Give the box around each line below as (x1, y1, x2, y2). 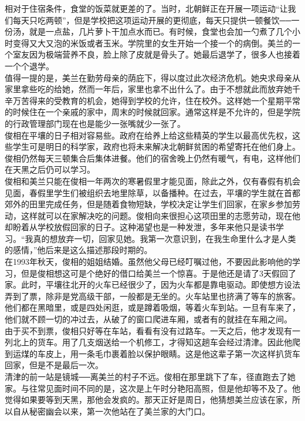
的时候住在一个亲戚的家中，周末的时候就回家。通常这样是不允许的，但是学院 (5, 106, 300, 118)
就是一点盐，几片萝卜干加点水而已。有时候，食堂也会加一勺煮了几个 (29, 25, 292, 38)
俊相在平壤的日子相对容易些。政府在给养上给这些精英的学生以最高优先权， (5, 129, 292, 141)
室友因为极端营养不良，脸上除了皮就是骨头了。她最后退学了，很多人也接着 (12, 48, 300, 60)
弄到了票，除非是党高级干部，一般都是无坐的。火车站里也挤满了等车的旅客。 (5, 289, 300, 302)
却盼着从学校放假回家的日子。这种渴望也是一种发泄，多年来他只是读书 (5, 221, 276, 233)
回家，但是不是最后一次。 (5, 359, 103, 371)
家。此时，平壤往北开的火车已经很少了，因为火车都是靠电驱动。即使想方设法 (5, 278, 300, 291)
